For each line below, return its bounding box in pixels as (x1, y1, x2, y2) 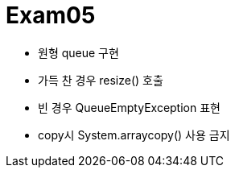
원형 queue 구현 (38, 45, 119, 60)
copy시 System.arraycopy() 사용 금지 (38, 127, 230, 142)
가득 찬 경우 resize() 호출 (38, 72, 163, 87)
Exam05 (6, 2, 96, 29)
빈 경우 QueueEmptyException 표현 (38, 100, 221, 114)
